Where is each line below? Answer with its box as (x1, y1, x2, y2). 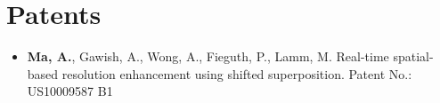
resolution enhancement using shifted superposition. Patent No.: (61, 64, 412, 83)
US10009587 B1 (27, 82, 113, 100)
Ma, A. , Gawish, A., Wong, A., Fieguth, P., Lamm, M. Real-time (27, 47, 389, 66)
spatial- (393, 47, 434, 66)
